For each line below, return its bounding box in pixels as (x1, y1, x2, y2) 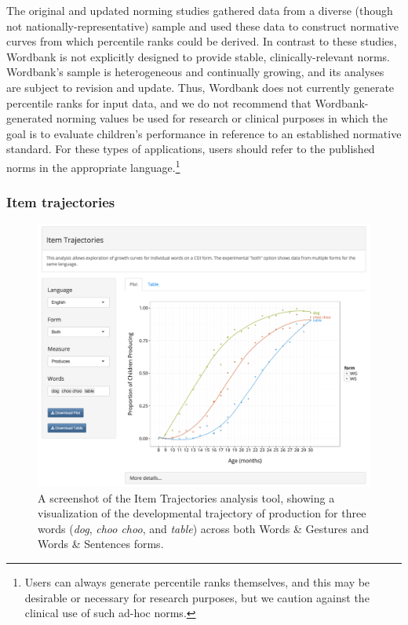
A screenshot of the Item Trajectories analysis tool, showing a (38, 489, 335, 506)
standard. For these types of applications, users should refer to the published (6, 141, 375, 157)
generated (6, 110, 53, 126)
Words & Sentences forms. (38, 535, 164, 552)
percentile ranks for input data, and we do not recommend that (6, 94, 311, 111)
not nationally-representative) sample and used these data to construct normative (6, 17, 399, 34)
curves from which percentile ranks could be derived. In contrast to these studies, (6, 33, 397, 49)
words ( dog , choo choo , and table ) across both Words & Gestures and (38, 520, 369, 536)
